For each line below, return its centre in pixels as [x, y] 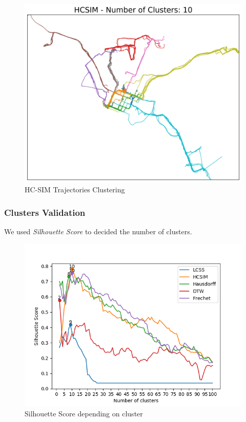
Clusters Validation [45, 212]
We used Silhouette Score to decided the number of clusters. [98, 231]
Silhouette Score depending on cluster [84, 414]
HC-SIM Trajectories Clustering [75, 190]
